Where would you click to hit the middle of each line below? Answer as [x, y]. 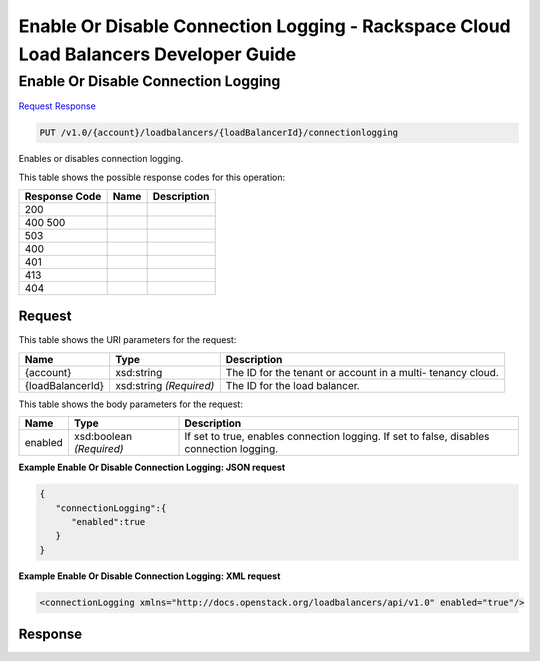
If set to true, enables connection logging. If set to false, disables [337, 437]
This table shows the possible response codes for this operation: [152, 177]
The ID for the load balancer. [292, 385]
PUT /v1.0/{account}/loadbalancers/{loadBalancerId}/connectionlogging [219, 133]
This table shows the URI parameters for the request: [127, 340]
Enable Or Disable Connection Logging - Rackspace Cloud [265, 26]
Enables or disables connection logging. [101, 159]
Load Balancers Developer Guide [157, 54]
